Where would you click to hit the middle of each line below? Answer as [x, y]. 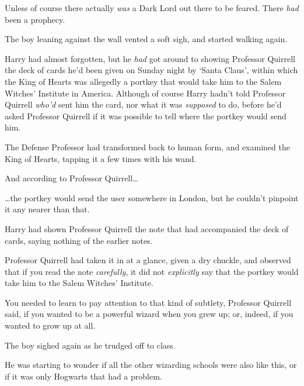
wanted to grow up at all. [50, 325]
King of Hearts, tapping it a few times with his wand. [101, 158]
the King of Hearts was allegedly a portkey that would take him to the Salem [143, 81]
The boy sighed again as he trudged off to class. [90, 345]
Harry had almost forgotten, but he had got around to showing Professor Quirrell [150, 58]
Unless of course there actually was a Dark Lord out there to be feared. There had [152, 8]
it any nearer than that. [47, 209]
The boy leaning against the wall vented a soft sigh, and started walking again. [146, 39]
